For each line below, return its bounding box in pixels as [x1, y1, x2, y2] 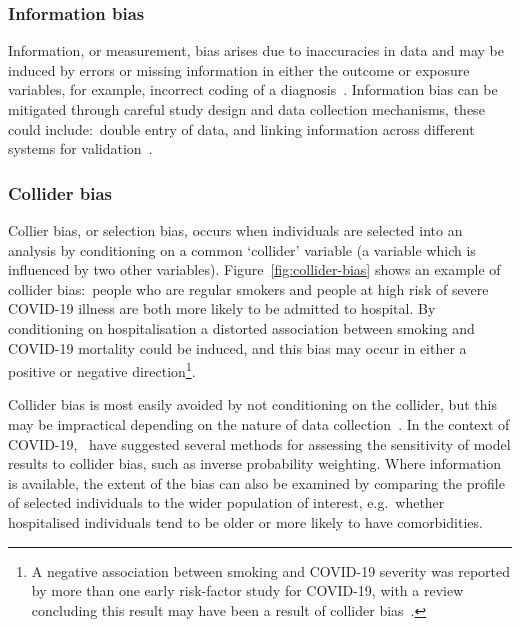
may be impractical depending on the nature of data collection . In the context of [8, 414, 510, 434]
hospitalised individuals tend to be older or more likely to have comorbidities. [8, 511, 483, 532]
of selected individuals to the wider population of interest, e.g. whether [8, 492, 445, 513]
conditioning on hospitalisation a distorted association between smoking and [8, 317, 475, 338]
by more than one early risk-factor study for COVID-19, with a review [31, 580, 464, 601]
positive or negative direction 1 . [8, 358, 196, 381]
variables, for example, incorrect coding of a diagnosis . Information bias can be [8, 79, 498, 100]
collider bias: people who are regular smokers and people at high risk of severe [8, 278, 489, 299]
